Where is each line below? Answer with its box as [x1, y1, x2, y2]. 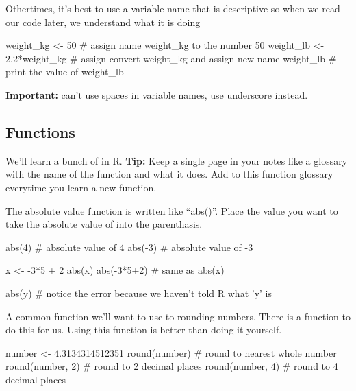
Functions [5, 121, 75, 142]
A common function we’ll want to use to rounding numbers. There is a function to [5, 309, 351, 323]
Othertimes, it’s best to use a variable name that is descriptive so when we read [5, 1, 340, 15]
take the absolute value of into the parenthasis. [5, 217, 203, 231]
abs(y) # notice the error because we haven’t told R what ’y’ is [5, 285, 272, 300]
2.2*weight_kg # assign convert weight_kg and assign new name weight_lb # [5, 51, 337, 65]
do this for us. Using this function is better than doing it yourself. [5, 322, 282, 337]
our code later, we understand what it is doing [5, 14, 201, 29]
